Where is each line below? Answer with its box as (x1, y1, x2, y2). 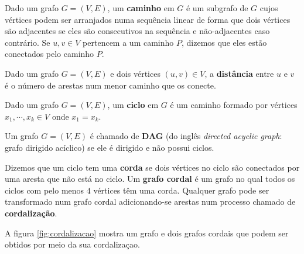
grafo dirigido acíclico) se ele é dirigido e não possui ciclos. (5, 141, 214, 153)
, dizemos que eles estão (181, 36, 267, 48)
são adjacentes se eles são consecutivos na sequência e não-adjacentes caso (5, 25, 270, 37)
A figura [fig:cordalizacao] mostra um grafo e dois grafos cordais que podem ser (5, 226, 289, 239)
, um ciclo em (107, 99, 159, 111)
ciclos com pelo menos (5, 184, 84, 196)
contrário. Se (5, 36, 50, 48)
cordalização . (5, 206, 57, 219)
